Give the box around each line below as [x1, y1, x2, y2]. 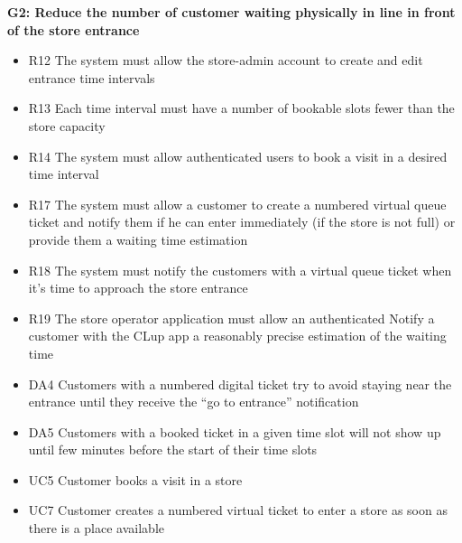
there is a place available [28, 519, 165, 538]
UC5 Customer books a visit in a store [28, 470, 243, 489]
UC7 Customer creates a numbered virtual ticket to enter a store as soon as [28, 501, 448, 520]
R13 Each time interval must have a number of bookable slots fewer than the [28, 98, 455, 117]
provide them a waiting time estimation [28, 229, 248, 248]
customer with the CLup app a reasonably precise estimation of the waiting [28, 326, 447, 345]
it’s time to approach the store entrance [28, 278, 248, 297]
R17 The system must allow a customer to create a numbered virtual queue [28, 194, 447, 213]
